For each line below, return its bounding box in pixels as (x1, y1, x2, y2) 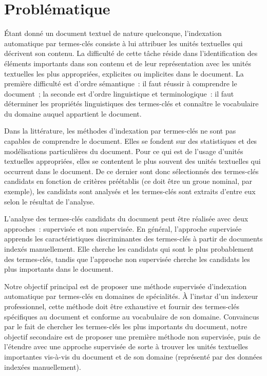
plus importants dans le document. (4, 264, 113, 274)
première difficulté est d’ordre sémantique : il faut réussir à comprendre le (4, 78, 237, 89)
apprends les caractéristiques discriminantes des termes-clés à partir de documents (4, 233, 263, 244)
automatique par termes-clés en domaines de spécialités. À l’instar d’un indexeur (4, 291, 258, 302)
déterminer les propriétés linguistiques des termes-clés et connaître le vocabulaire (4, 98, 259, 109)
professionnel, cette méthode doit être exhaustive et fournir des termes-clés (4, 300, 239, 311)
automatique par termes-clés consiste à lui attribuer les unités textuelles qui (4, 37, 243, 48)
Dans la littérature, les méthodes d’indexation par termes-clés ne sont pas (4, 125, 236, 136)
